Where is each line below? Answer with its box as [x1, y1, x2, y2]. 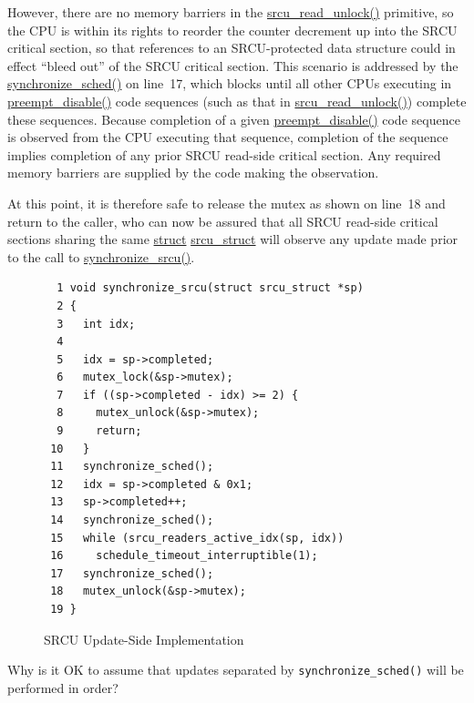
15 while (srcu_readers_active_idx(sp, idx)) [50, 531, 345, 545]
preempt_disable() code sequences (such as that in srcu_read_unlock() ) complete [7, 91, 467, 110]
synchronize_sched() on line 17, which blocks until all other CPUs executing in [7, 74, 452, 93]
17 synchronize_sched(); [50, 566, 214, 580]
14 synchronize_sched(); [50, 514, 214, 527]
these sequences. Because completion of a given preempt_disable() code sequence [7, 109, 460, 128]
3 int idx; [57, 317, 136, 331]
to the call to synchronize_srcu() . [7, 247, 195, 266]
